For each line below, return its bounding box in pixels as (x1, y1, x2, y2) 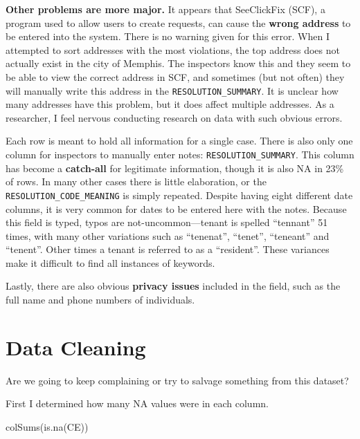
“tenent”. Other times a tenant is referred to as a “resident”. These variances (6, 242, 330, 256)
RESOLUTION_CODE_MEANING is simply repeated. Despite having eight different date (6, 187, 353, 202)
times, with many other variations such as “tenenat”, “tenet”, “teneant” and (6, 228, 330, 243)
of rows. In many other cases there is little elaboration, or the (6, 174, 267, 189)
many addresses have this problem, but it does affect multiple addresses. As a (6, 97, 334, 111)
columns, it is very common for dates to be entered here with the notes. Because (6, 201, 347, 216)
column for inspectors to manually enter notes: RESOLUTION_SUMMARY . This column (6, 147, 354, 161)
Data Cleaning (6, 333, 146, 361)
